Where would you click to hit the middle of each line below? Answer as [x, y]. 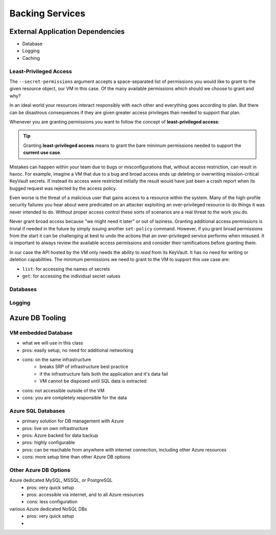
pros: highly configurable [49, 442]
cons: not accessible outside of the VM [63, 390]
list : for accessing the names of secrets [66, 269]
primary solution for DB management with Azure [73, 421]
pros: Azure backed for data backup [60, 435]
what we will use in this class [53, 343]
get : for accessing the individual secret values [71, 276]
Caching [31, 58]
